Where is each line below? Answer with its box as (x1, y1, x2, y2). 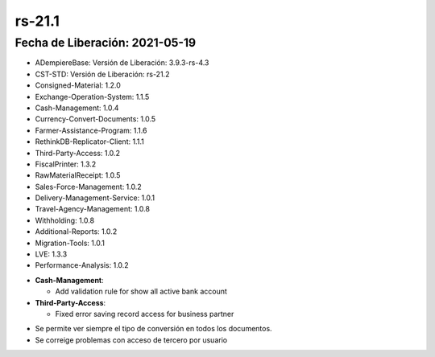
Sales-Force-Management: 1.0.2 (35, 182, 143, 191)
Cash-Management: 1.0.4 (35, 103, 119, 113)
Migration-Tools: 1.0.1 (35, 238, 105, 248)
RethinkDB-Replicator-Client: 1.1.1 (35, 137, 144, 146)
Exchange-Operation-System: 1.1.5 (35, 92, 150, 101)
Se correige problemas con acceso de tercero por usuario (35, 334, 228, 345)
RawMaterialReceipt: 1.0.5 (35, 170, 121, 180)
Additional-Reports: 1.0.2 (35, 227, 118, 236)
